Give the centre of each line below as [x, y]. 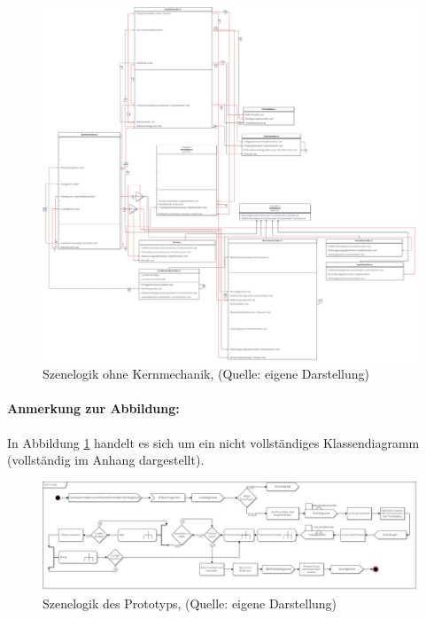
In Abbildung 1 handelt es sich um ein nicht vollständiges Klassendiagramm [213, 442]
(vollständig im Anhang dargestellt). [106, 460]
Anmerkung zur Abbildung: [93, 408]
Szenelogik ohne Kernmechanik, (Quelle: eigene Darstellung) [206, 374]
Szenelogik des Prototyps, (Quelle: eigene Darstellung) [190, 603]
